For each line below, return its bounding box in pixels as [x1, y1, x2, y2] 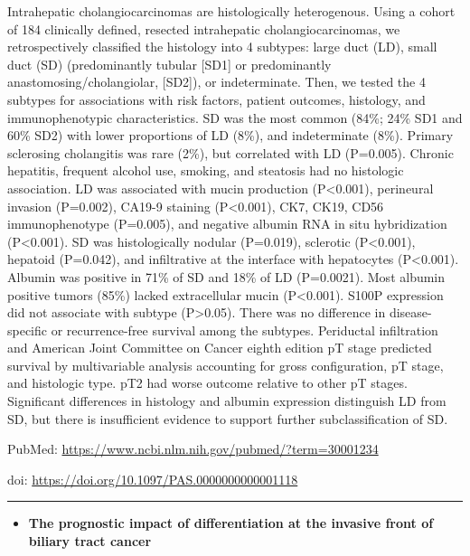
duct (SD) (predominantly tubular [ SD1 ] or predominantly [7, 54, 332, 73]
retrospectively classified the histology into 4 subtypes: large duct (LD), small [7, 37, 437, 56]
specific [7, 320, 48, 339]
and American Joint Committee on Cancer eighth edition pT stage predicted [7, 338, 432, 357]
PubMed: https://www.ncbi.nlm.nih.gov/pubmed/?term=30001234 [7, 439, 379, 458]
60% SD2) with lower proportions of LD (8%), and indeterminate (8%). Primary [7, 126, 454, 145]
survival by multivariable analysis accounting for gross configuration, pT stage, [7, 355, 444, 374]
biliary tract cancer [28, 532, 152, 551]
